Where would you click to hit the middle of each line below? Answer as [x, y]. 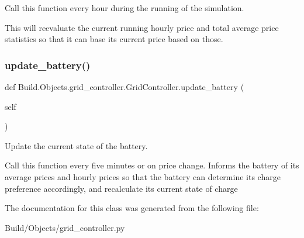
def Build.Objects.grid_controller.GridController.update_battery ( [125, 87]
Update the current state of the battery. [76, 145]
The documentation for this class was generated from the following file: [132, 208]
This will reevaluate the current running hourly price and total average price [142, 27]
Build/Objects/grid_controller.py [65, 227]
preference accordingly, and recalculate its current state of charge [121, 188]
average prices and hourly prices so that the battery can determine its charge [143, 176]
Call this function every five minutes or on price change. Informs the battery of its [152, 165]
